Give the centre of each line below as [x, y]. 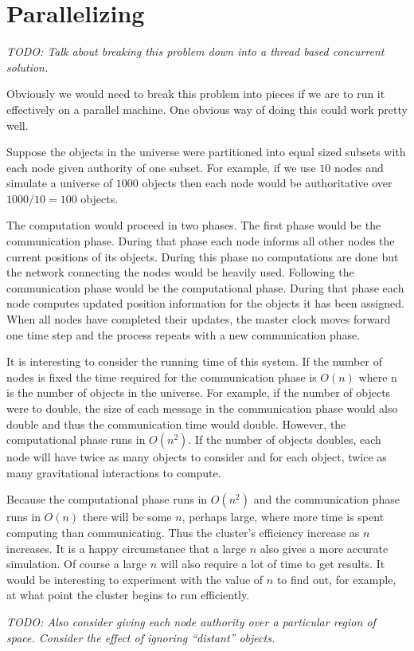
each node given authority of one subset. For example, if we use [161, 167]
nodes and [359, 167]
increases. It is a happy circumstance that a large [126, 548]
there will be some [127, 517]
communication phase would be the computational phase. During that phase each [205, 287]
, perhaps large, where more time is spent [283, 517]
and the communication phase [326, 499]
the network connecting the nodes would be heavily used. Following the [180, 272]
